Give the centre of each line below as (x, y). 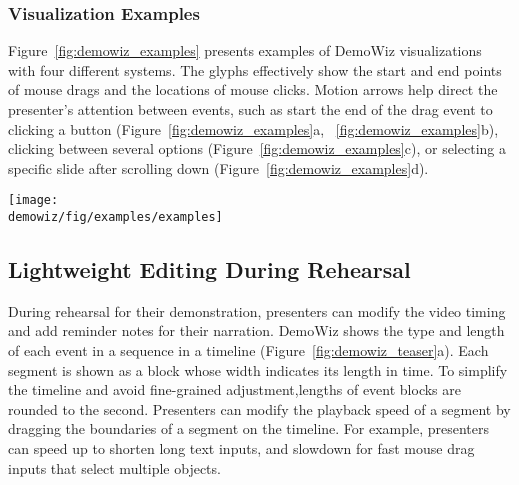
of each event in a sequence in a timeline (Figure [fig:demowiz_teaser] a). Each (248, 350)
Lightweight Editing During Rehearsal (209, 269)
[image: (33, 200)
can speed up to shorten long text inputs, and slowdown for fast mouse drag (241, 448)
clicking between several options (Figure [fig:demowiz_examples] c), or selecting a (257, 148)
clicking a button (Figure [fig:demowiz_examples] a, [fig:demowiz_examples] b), (253, 128)
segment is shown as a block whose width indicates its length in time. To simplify (258, 369)
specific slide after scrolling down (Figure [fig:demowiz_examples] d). (218, 167)
